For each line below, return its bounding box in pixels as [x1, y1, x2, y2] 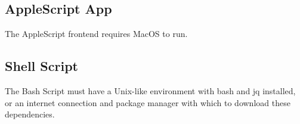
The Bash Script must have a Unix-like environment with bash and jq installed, [5, 85, 296, 97]
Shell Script [5, 57, 78, 75]
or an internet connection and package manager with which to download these [5, 96, 290, 108]
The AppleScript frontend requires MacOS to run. [5, 27, 188, 40]
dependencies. [5, 108, 55, 120]
